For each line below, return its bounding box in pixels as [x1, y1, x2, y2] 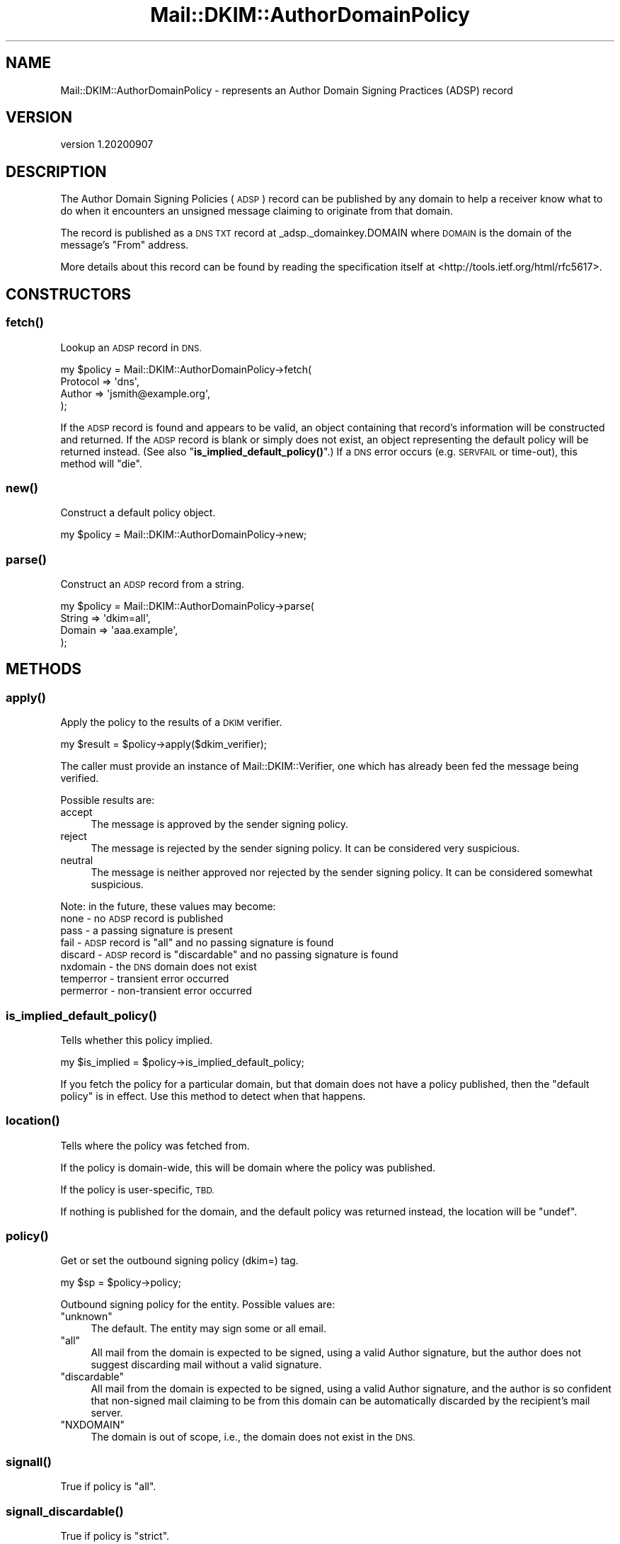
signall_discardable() [6, 1504, 124, 1519]
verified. [60, 772, 99, 785]
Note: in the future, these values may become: [60, 900, 276, 913]
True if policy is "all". [60, 1480, 156, 1493]
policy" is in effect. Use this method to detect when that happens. [60, 1089, 366, 1102]
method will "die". [60, 457, 142, 470]
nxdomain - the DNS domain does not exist [60, 960, 257, 973]
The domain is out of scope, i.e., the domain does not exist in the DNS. [91, 1431, 415, 1443]
